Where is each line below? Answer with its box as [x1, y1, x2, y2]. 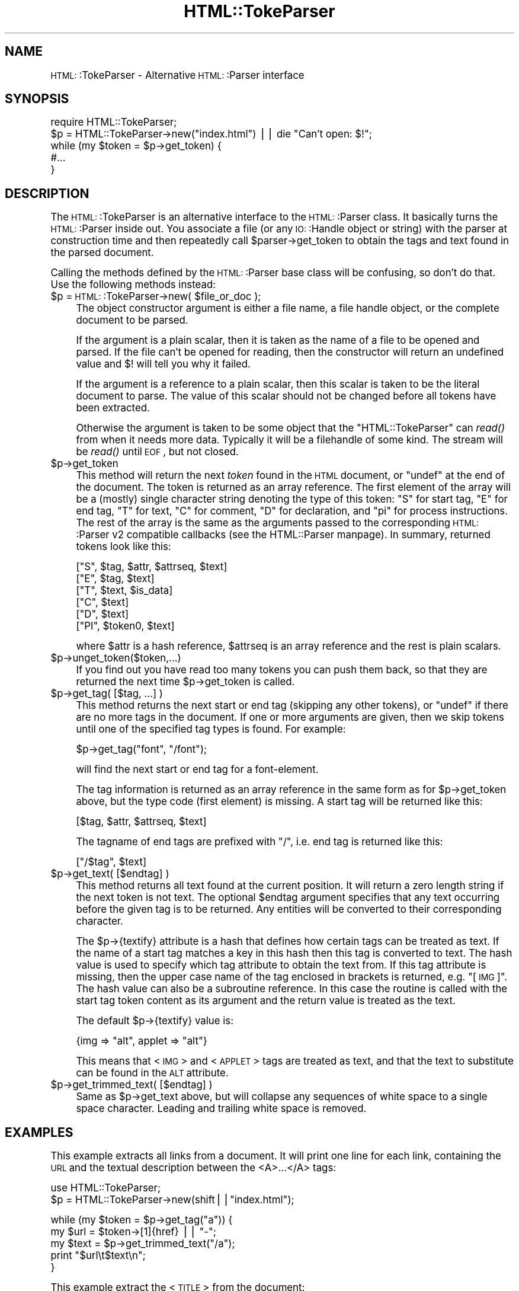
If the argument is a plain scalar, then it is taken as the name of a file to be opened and [76, 334, 480, 347]
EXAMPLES [5, 1124, 73, 1140]
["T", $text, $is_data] [76, 584, 173, 597]
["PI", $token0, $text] [76, 620, 175, 632]
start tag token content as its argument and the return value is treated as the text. [76, 995, 456, 1007]
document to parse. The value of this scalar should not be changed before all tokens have [76, 390, 496, 402]
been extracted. [76, 402, 150, 414]
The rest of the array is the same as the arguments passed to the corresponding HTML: [76, 517, 479, 529]
